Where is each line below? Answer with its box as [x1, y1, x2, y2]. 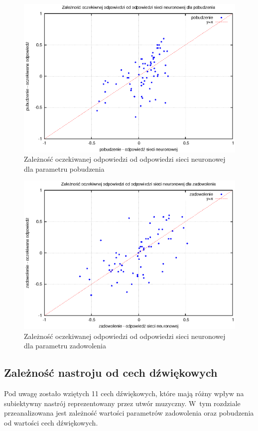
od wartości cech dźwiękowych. [4, 417, 98, 428]
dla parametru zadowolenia [24, 340, 106, 351]
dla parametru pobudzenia [24, 163, 105, 174]
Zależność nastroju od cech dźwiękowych [4, 365, 218, 380]
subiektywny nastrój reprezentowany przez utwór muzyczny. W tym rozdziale [4, 398, 241, 408]
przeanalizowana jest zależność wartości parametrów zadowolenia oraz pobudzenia [4, 408, 254, 418]
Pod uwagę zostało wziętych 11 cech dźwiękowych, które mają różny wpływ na [4, 388, 244, 399]
